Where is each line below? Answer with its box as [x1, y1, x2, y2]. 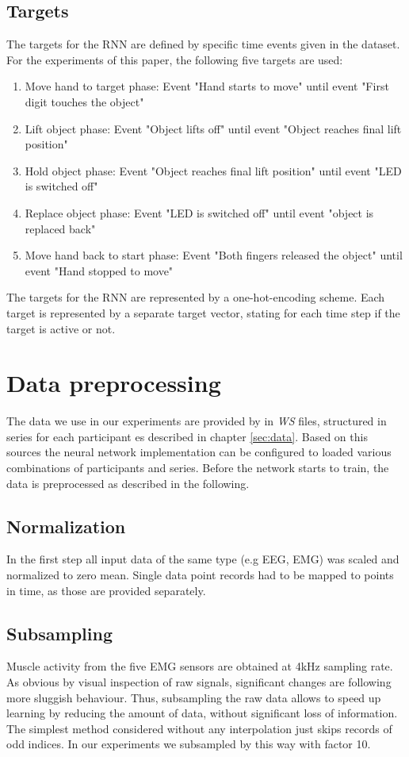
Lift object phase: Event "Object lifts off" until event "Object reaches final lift [25, 120, 402, 136]
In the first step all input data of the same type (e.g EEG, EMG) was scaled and [6, 551, 399, 567]
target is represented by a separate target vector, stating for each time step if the [6, 304, 400, 321]
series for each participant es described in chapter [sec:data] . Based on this [6, 428, 368, 444]
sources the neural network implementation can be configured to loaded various [6, 444, 392, 460]
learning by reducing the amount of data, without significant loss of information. [6, 705, 398, 721]
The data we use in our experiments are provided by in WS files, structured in [6, 413, 387, 429]
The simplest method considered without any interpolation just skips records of [6, 720, 392, 736]
